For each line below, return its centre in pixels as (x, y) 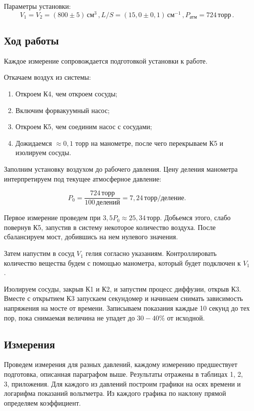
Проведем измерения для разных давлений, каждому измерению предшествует (121, 364)
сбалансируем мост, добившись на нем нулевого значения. (91, 237)
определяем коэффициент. (42, 402)
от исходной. (186, 317)
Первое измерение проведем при (52, 217)
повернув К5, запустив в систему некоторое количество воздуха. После (110, 227)
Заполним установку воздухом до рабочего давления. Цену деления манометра (121, 169)
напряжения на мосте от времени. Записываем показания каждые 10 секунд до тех (127, 308)
